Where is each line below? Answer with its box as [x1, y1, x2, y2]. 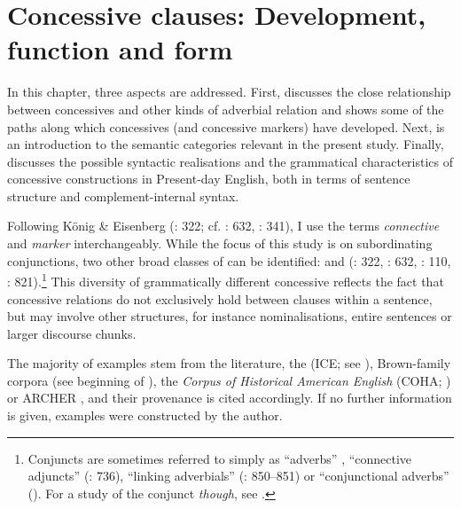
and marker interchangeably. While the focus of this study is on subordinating [7, 234, 433, 253]
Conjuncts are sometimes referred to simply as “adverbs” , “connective [27, 449, 412, 467]
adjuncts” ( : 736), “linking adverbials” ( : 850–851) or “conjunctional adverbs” [27, 466, 449, 485]
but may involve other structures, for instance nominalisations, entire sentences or [7, 307, 452, 325]
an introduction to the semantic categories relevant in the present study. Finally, [7, 135, 444, 153]
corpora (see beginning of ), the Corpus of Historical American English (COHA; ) [7, 371, 451, 389]
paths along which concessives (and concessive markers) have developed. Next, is [7, 117, 445, 136]
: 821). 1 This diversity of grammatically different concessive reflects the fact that [7, 270, 444, 290]
